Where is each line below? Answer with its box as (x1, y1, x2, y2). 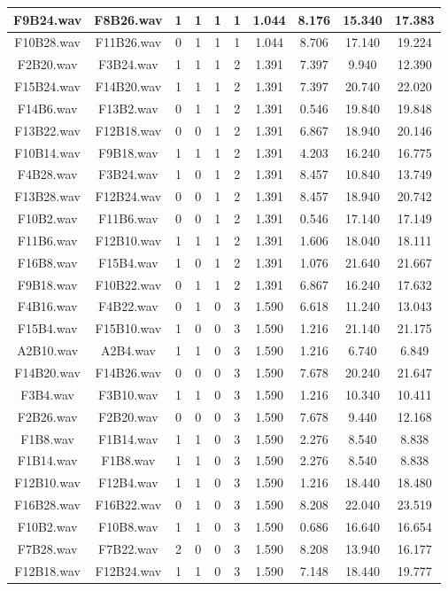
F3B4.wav (20, 385, 74, 403)
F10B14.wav (14, 143, 81, 161)
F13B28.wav (14, 187, 81, 206)
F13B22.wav (14, 121, 81, 139)
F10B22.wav (95, 275, 162, 293)
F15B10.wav (95, 319, 162, 338)
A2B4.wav (100, 341, 156, 360)
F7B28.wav (17, 539, 78, 557)
